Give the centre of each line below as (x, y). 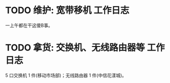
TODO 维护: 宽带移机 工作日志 (67, 10)
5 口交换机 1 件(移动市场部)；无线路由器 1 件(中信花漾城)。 (66, 75)
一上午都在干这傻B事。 (29, 25)
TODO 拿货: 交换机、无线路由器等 (75, 48)
